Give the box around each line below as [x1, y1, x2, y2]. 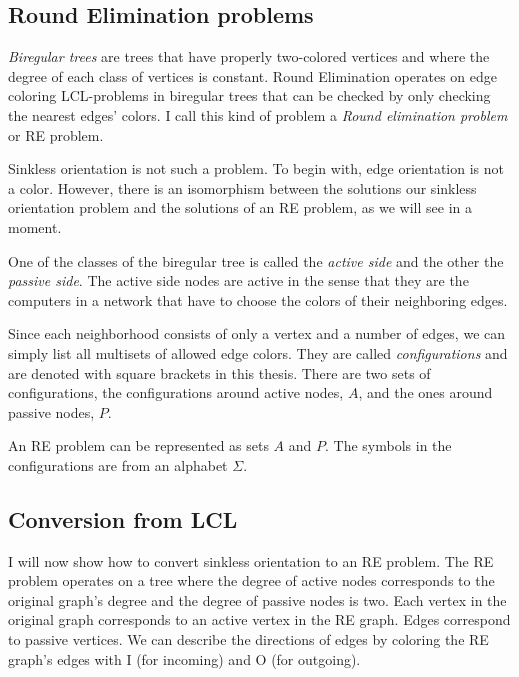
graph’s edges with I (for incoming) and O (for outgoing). [8, 648, 361, 669]
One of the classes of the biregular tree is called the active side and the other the [8, 250, 504, 271]
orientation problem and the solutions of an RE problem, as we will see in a [8, 197, 472, 218]
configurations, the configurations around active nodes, [8, 382, 344, 403]
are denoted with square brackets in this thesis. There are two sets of [8, 362, 431, 383]
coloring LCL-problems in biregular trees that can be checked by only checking [8, 85, 491, 106]
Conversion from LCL [8, 503, 238, 534]
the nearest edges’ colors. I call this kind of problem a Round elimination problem [8, 104, 508, 125]
